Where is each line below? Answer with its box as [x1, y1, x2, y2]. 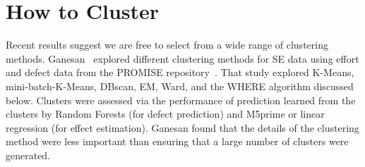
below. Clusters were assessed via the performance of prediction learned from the [6, 92, 356, 107]
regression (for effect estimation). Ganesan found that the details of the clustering [6, 120, 359, 135]
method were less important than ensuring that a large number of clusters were [6, 134, 349, 149]
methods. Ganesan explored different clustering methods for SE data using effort [6, 51, 359, 66]
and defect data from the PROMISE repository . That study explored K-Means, [6, 65, 354, 80]
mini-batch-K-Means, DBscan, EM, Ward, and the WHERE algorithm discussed [6, 78, 354, 93]
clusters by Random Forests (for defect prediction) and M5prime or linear [6, 106, 325, 121]
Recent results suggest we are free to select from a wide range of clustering [6, 37, 328, 52]
